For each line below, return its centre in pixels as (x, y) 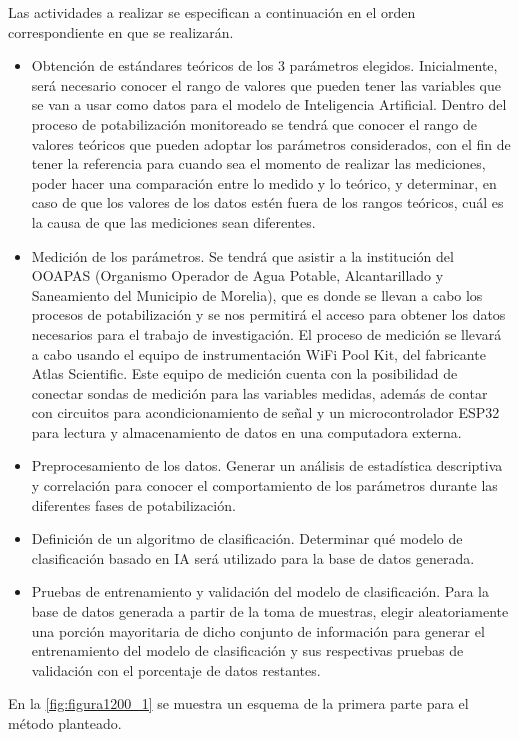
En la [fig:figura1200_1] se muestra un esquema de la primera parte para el (238, 703)
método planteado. (65, 723)
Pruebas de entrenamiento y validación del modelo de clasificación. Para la (260, 591)
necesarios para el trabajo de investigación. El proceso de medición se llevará (266, 333)
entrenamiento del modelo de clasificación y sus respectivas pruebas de (247, 650)
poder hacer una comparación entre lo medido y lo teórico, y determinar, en (264, 182)
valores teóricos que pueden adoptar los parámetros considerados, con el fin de (271, 143)
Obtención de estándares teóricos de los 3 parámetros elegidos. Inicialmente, (264, 65)
